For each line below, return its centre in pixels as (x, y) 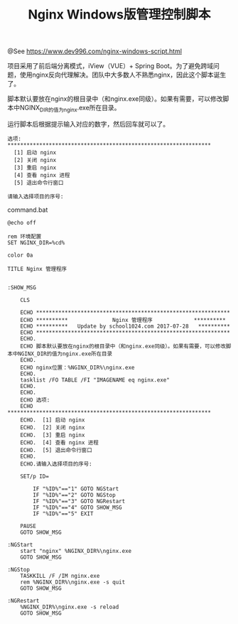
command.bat (28, 210)
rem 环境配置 (25, 236)
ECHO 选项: (35, 400)
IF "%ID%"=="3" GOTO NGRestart (79, 501)
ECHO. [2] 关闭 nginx (53, 427)
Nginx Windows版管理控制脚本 (119, 15)
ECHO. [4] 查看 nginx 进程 (60, 442)
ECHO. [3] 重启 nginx (53, 435)
